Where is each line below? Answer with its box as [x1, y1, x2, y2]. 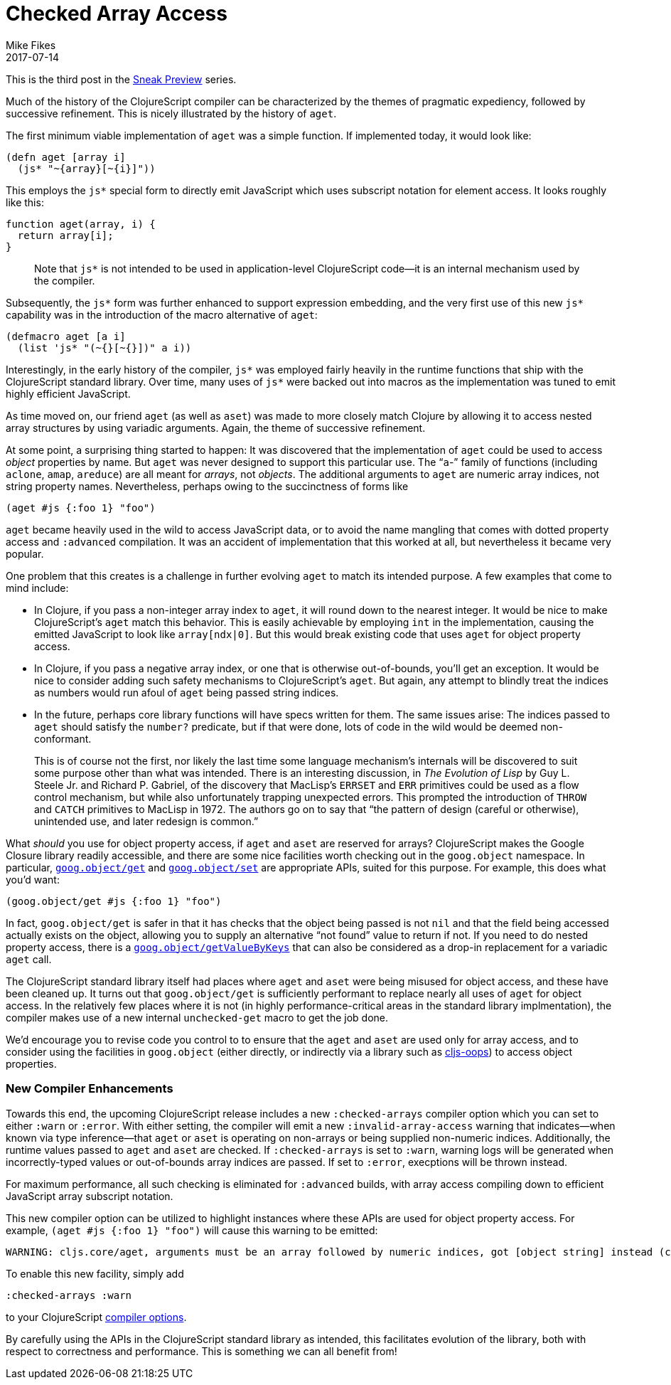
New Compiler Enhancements [6, 1081, 173, 1096]
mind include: [6, 581, 69, 594]
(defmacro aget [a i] [6, 330, 126, 342]
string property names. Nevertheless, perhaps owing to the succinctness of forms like [6, 479, 409, 492]
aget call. [6, 952, 52, 965]
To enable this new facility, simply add [6, 1267, 184, 1280]
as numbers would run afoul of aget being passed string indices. [34, 686, 339, 699]
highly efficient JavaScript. [6, 387, 131, 400]
